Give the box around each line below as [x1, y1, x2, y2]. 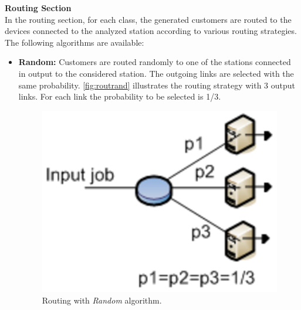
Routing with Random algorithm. [42, 294, 162, 306]
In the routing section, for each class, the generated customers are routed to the [5, 13, 292, 25]
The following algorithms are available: [5, 36, 144, 48]
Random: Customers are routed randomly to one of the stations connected [18, 56, 291, 68]
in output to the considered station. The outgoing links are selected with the [18, 67, 294, 79]
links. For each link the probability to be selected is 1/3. [18, 90, 221, 103]
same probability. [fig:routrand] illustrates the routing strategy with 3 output [18, 79, 295, 91]
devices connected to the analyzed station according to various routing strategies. [5, 25, 297, 37]
